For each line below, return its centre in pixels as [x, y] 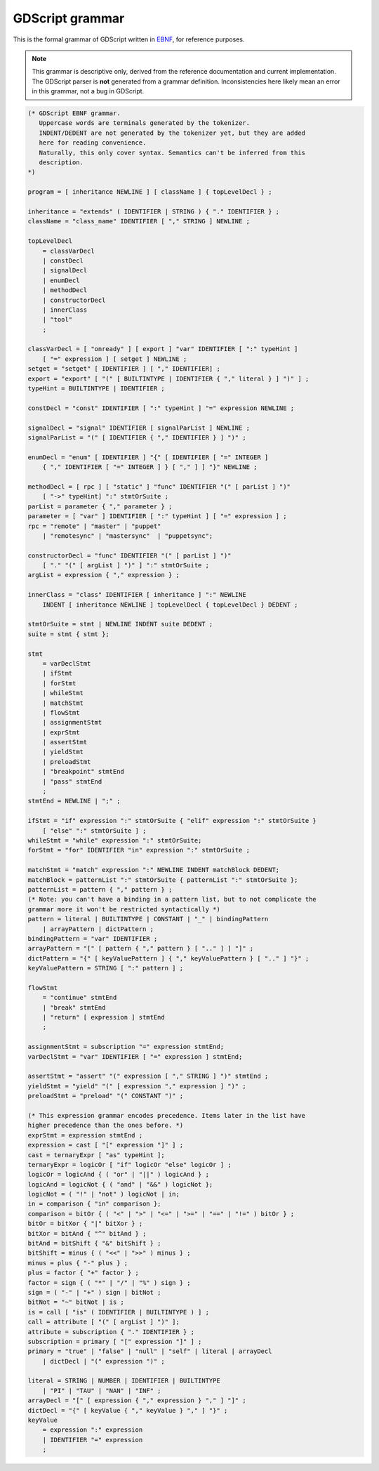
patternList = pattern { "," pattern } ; [100, 889]
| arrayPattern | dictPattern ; [98, 929]
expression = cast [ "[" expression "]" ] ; [106, 1145]
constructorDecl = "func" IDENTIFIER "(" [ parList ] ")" [129, 555]
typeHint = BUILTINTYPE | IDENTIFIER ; [96, 389]
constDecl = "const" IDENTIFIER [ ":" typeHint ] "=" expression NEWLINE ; [161, 408]
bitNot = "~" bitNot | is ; [76, 1302]
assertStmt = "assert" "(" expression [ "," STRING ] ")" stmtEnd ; [148, 1076]
